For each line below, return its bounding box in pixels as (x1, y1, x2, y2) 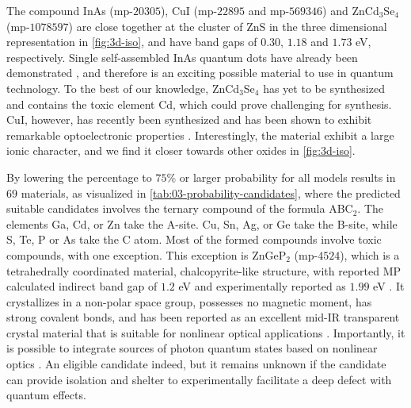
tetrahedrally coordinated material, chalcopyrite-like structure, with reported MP (6, 262, 401, 279)
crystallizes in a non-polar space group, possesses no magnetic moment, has (6, 293, 372, 310)
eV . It (373, 278, 405, 294)
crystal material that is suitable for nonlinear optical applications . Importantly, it (6, 324, 405, 341)
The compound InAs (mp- (6, 2, 133, 18)
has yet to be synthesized (263, 79, 385, 96)
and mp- (248, 2, 290, 18)
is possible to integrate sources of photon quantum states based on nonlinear (6, 340, 378, 356)
